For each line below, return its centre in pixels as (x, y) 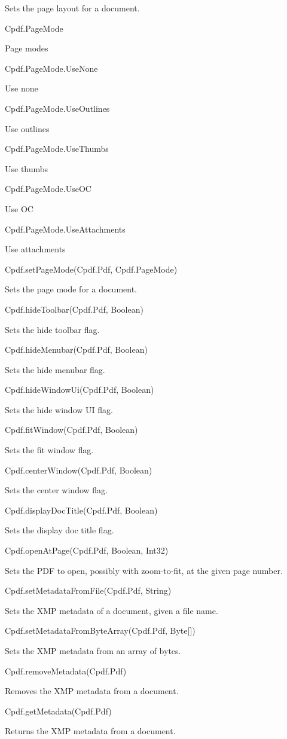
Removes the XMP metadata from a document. (92, 691)
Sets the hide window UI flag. (59, 409)
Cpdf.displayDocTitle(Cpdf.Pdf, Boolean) (81, 510)
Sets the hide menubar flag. (55, 369)
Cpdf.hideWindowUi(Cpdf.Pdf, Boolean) (80, 390)
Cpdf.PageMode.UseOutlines (57, 108)
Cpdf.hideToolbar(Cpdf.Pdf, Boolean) (74, 309)
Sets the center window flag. (56, 490)
